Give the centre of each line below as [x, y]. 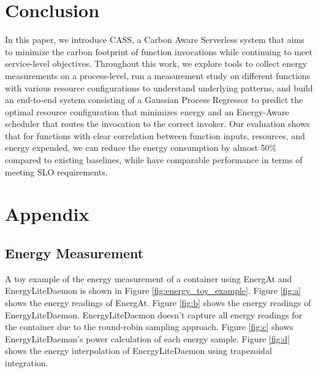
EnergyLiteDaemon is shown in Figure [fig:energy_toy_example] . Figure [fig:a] [153, 290]
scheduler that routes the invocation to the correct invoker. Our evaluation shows [157, 124]
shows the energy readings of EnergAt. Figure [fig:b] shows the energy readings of [158, 303]
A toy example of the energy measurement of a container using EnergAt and [149, 278]
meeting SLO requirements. [56, 171]
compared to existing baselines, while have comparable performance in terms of [154, 160]
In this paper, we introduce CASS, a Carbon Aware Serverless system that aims [155, 40]
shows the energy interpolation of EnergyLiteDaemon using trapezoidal [138, 351]
